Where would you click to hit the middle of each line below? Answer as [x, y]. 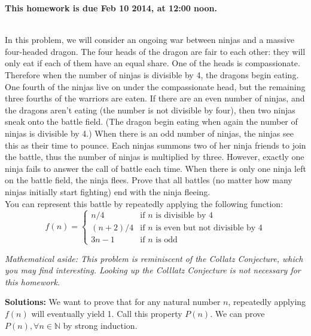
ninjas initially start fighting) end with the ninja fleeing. [108, 191]
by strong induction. [100, 325]
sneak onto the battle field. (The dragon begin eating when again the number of [151, 121]
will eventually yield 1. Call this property [107, 314]
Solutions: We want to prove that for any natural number [113, 302]
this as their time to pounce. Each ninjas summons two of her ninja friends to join [155, 145]
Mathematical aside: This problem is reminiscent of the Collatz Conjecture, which [154, 258]
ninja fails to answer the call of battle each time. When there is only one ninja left [155, 168]
